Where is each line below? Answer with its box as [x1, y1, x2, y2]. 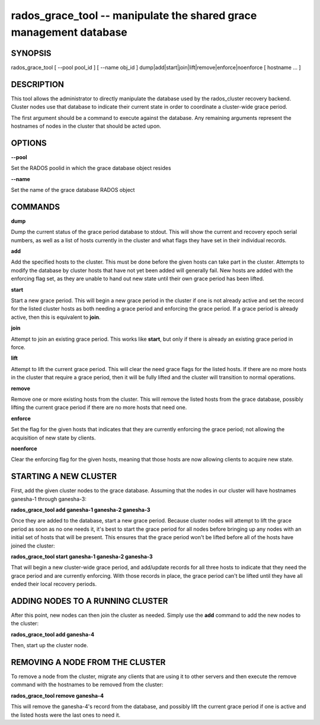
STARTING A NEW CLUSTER [11, 471, 117, 482]
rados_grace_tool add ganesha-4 [11, 631, 95, 638]
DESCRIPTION [11, 79, 65, 89]
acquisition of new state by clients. [11, 434, 96, 441]
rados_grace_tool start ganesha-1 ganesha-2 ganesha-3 [11, 553, 153, 560]
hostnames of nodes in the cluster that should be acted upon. [11, 122, 161, 129]
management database [11, 26, 127, 39]
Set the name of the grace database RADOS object [11, 186, 135, 194]
